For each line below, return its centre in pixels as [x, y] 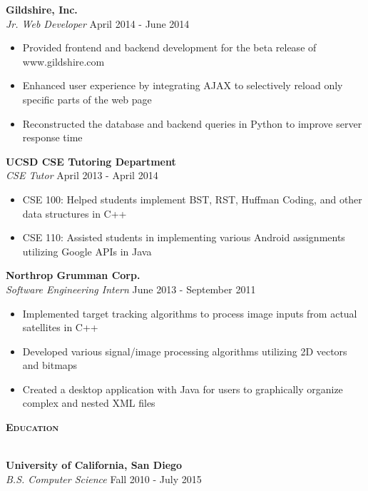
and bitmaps [50, 365]
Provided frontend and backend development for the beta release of [169, 47]
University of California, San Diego [94, 465]
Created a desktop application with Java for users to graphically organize [183, 389]
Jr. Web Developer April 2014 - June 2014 [98, 23]
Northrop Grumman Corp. [73, 275]
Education [32, 427]
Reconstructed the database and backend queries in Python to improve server [192, 123]
